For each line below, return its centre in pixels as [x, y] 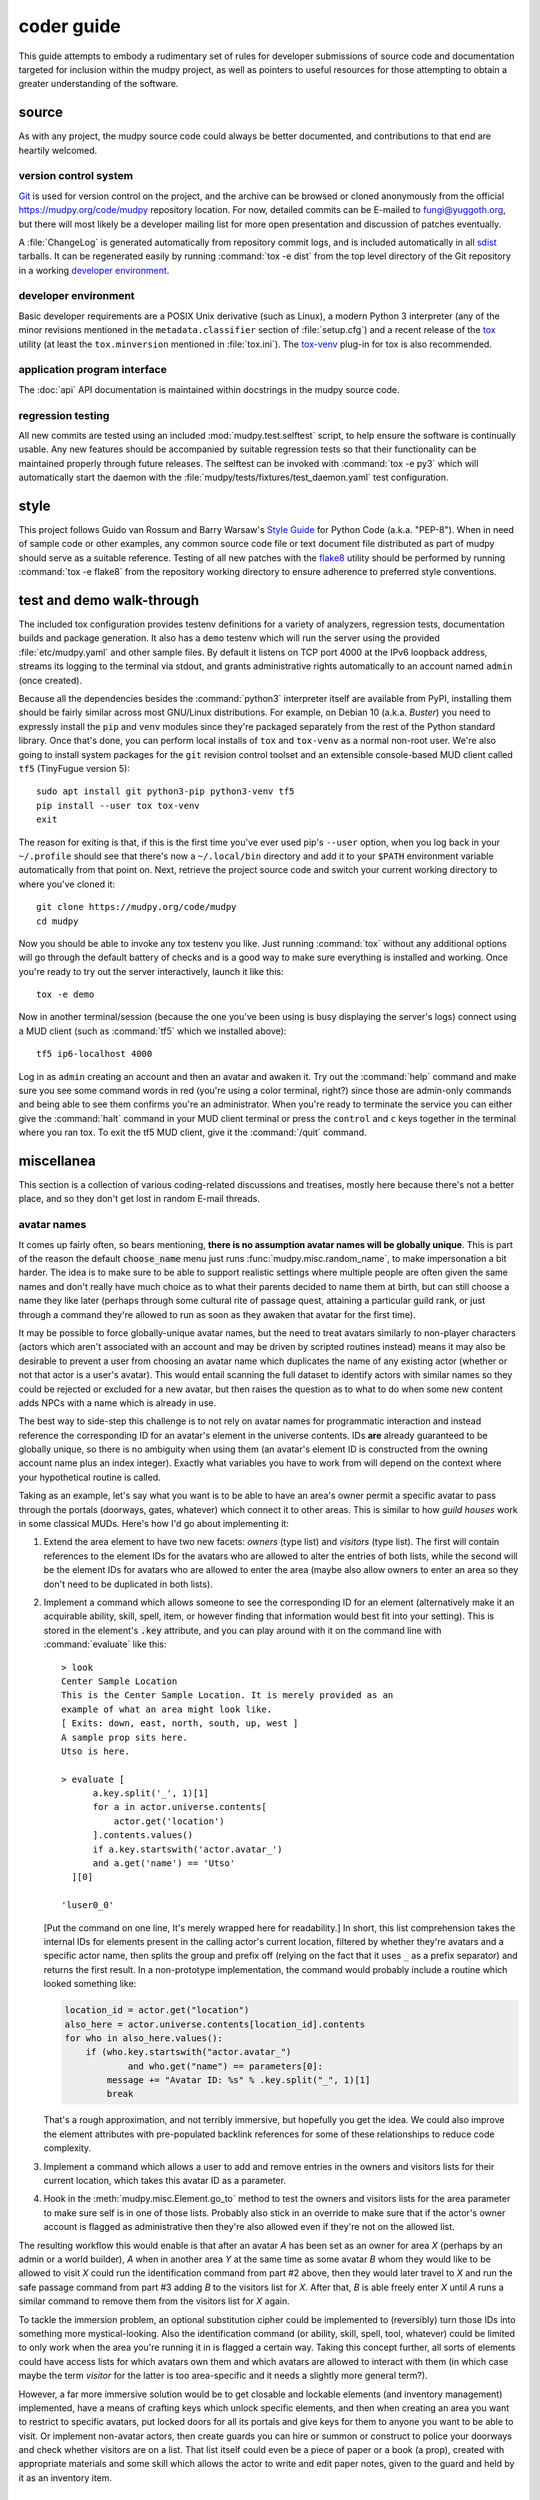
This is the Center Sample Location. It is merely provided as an [227, 1695]
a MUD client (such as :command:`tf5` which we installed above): [152, 1031]
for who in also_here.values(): [144, 2038]
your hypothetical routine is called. [90, 1477]
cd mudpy [57, 921]
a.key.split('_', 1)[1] [151, 1793]
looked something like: [90, 1984]
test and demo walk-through [109, 600]
